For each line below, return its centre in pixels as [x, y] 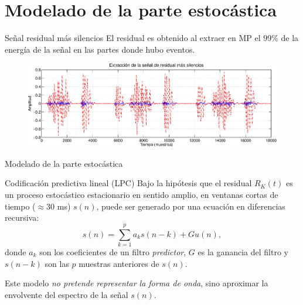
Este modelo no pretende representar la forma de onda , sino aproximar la [137, 283]
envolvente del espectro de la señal [67, 294]
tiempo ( [20, 206]
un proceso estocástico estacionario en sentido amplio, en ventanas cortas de [142, 195]
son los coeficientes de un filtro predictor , [113, 251]
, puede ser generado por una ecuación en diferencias [191, 206]
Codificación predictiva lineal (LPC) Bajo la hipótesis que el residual [128, 183]
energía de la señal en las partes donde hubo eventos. [100, 49]
